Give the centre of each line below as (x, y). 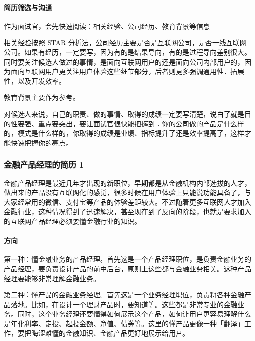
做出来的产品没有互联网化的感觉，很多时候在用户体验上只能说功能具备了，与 (127, 192)
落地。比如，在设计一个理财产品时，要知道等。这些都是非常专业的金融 (124, 304)
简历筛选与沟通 (28, 7)
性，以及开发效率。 (35, 81)
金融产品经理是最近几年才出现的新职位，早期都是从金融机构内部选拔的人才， (127, 183)
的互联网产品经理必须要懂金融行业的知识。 (73, 221)
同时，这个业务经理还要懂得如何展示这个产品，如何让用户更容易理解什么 (134, 314)
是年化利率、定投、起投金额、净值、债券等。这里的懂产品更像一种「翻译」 (124, 323)
